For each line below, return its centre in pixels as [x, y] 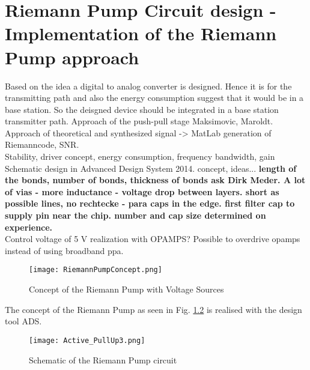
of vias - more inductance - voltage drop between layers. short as [142, 191]
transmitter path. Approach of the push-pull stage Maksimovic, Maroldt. [139, 121]
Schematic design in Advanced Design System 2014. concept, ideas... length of [151, 168]
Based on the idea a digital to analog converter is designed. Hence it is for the [148, 86]
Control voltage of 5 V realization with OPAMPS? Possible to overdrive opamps [153, 239]
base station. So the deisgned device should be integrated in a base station [142, 109]
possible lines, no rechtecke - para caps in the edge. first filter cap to [150, 203]
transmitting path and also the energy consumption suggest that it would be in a [154, 98]
